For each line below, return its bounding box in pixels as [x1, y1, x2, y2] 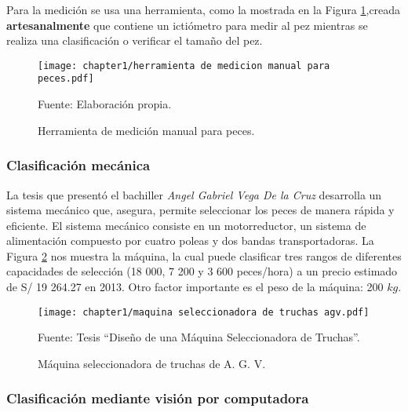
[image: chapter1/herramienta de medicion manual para [38, 60, 330, 71]
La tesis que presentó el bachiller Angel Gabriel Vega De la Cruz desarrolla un [6, 186, 382, 202]
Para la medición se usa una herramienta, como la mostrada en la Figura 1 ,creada [6, 2, 401, 17]
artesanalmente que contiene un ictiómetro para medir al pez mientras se [6, 16, 368, 33]
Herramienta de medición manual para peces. [38, 122, 255, 138]
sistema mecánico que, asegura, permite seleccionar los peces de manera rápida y [6, 202, 395, 218]
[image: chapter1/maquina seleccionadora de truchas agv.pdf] [38, 306, 370, 318]
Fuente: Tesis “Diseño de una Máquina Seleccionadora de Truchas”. [38, 329, 360, 345]
